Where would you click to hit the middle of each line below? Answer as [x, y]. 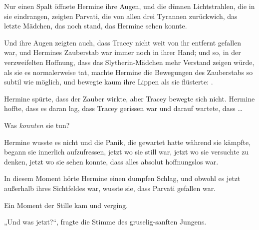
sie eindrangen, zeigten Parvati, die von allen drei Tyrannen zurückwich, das [121, 16]
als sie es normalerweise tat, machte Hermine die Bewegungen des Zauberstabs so [129, 72]
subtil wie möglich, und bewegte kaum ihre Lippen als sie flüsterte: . [109, 82]
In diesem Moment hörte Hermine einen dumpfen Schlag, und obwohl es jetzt [122, 178]
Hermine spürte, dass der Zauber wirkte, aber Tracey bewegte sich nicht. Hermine [129, 98]
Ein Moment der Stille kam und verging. [66, 205]
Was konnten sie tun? [37, 125]
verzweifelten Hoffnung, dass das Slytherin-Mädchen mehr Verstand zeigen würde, [129, 62]
